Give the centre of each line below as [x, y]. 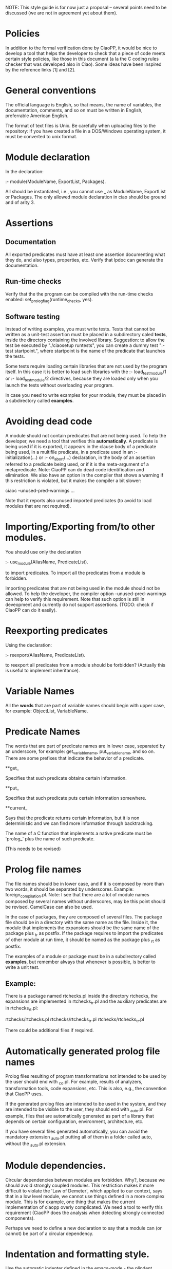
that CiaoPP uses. [24, 1094]
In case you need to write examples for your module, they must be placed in [86, 395]
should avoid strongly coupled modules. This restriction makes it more [80, 1185]
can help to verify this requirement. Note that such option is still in [75, 599]
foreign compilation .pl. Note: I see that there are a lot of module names [78, 895]
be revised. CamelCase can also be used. [49, 907]
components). [20, 1218]
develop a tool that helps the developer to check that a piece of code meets [85, 53]
